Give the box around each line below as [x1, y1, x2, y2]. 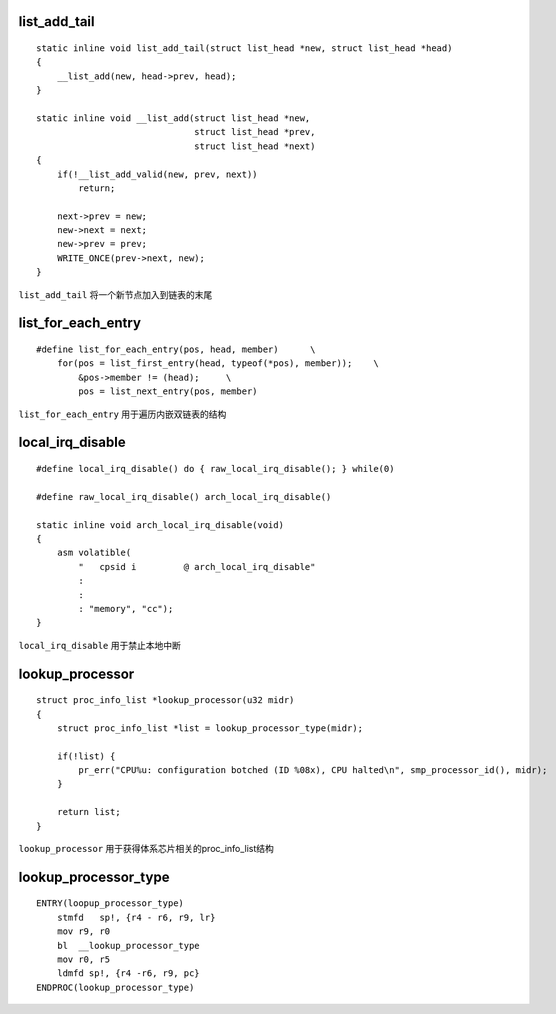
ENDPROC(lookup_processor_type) [36, 981, 195, 993]
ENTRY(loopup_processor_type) [36, 898, 185, 909]
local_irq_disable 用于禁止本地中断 [18, 639, 182, 651]
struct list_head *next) [193, 140, 316, 152]
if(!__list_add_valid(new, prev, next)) [56, 168, 259, 180]
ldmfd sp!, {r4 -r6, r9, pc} [56, 968, 200, 979]
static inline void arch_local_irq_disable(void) [36, 519, 285, 530]
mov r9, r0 [56, 926, 111, 937]
